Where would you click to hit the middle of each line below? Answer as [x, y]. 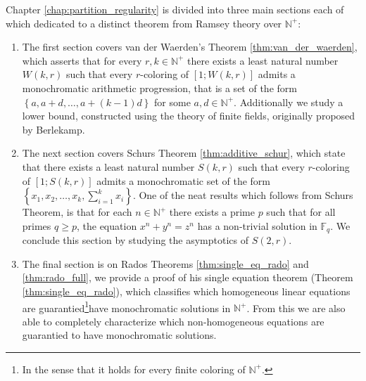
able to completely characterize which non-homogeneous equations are [173, 321]
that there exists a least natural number [108, 166]
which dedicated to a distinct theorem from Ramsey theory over [144, 23]
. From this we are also [296, 308]
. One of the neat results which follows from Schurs [243, 195]
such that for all [301, 212]
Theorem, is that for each [77, 212]
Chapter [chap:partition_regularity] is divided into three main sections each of [175, 9]
